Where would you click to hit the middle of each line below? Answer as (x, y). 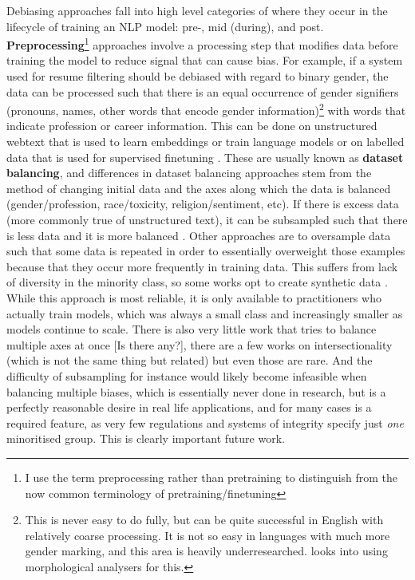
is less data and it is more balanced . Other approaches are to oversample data (199, 235)
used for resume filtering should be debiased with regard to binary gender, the (198, 76)
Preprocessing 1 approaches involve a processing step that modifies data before (202, 43)
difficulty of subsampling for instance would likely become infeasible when (187, 375)
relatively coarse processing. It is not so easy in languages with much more (207, 535)
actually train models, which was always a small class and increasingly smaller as (205, 313)
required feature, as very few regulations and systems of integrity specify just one (205, 422)
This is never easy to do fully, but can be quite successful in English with (204, 520)
